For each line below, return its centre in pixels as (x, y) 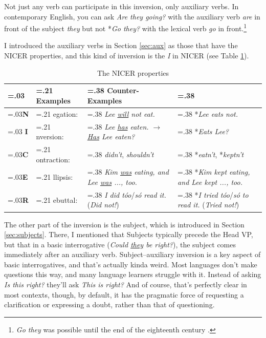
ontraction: (53, 159)
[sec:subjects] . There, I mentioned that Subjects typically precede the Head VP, (129, 234)
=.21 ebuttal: (57, 199)
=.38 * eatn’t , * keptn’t (211, 154)
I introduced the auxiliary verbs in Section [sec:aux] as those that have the (121, 45)
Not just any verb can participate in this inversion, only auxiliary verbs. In (121, 6)
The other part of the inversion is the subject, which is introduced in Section (124, 224)
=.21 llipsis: (54, 177)
